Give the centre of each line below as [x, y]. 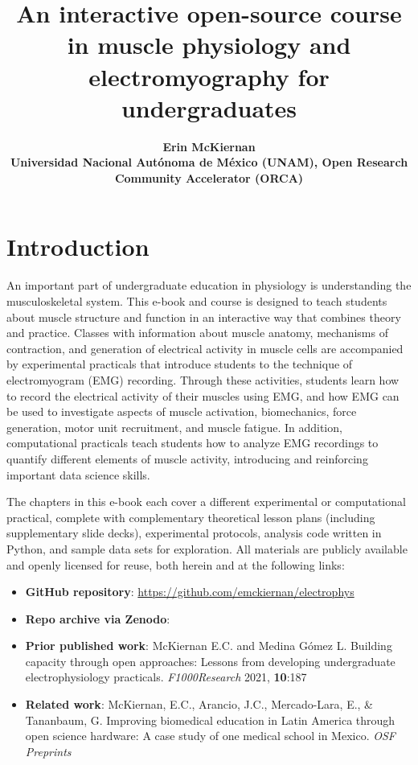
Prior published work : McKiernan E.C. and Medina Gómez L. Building [209, 646]
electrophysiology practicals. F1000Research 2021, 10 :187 [166, 677]
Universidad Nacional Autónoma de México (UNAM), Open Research [209, 162]
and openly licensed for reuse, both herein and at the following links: [176, 564]
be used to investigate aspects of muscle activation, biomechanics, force [182, 411]
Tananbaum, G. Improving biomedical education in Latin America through [210, 720]
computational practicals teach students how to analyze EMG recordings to [193, 443]
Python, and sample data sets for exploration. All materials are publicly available [207, 548]
